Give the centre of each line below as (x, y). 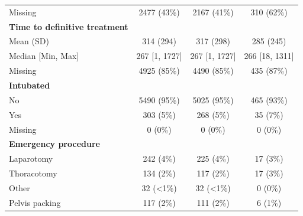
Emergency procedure (54, 144)
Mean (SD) (29, 41)
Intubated (30, 85)
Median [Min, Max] (44, 56)
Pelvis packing (35, 202)
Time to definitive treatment (69, 26)
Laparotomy (31, 158)
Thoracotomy (33, 173)
